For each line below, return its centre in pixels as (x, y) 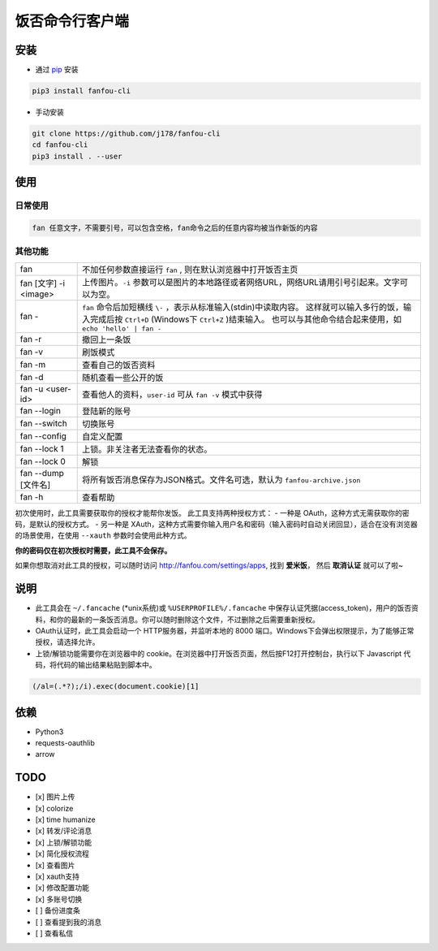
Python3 (49, 732)
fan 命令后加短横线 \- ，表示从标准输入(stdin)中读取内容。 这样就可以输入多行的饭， (243, 307)
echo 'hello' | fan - (122, 329)
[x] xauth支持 (58, 876)
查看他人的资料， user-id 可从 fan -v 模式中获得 (172, 394)
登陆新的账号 (106, 411)
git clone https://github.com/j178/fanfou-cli (126, 134)
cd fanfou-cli (60, 145)
